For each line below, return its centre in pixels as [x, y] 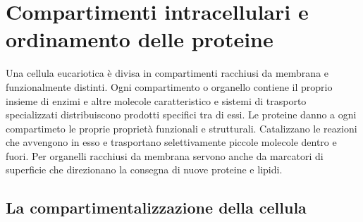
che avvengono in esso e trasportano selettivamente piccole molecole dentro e [171, 142]
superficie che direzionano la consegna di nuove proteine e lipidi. [144, 169]
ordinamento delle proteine [140, 39]
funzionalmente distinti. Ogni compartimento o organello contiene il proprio [169, 86]
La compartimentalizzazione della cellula [156, 208]
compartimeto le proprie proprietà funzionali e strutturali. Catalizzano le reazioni [181, 128]
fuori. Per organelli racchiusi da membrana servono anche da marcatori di [165, 155]
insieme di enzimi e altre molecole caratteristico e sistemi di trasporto [156, 100]
